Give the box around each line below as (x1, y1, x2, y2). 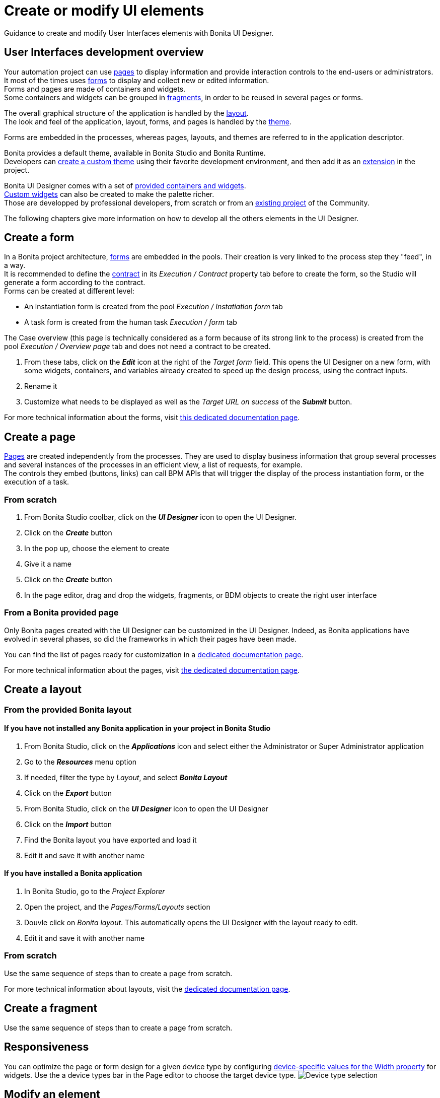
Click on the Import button (24, 819, 112, 829)
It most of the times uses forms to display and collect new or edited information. (4, 76, 269, 85)
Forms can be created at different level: (4, 287, 134, 296)
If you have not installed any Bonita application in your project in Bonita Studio (4, 724, 271, 733)
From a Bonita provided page (4, 607, 119, 618)
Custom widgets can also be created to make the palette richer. (4, 189, 214, 198)
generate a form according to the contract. (4, 278, 145, 287)
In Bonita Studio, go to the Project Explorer (24, 887, 165, 896)
